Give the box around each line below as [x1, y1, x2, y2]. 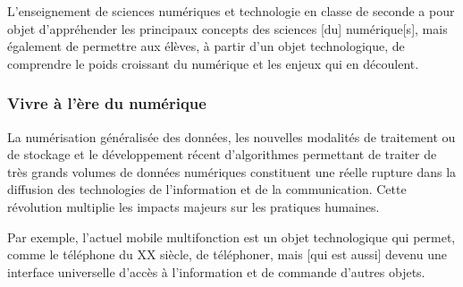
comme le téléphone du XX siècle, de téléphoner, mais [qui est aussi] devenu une [7, 245, 447, 264]
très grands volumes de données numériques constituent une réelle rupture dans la [7, 162, 457, 181]
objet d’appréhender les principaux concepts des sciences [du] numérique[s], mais [7, 19, 448, 38]
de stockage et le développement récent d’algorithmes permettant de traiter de [7, 145, 437, 164]
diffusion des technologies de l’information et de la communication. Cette [7, 180, 407, 198]
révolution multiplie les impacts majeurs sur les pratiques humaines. [7, 197, 380, 215]
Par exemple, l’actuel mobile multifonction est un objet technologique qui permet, [7, 227, 456, 246]
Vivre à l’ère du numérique [7, 92, 206, 114]
